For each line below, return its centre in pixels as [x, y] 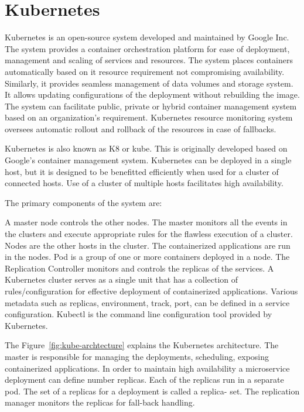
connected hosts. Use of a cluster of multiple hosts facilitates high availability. [144, 183]
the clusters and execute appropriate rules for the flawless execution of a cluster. [149, 234]
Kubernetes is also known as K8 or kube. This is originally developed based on [146, 148]
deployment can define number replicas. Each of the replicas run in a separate [144, 380]
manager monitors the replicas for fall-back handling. [100, 402]
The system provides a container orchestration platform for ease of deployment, [147, 48]
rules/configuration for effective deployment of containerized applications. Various [151, 291]
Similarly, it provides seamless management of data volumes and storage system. [149, 83]
